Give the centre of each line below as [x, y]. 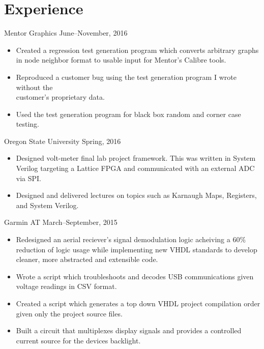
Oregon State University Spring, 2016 [63, 141]
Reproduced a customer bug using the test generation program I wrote [126, 77]
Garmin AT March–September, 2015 [61, 222]
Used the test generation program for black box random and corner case [128, 114]
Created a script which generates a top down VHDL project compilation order [138, 303]
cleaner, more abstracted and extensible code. [87, 259]
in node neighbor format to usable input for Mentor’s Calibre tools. [121, 60]
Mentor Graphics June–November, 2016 [66, 33]
